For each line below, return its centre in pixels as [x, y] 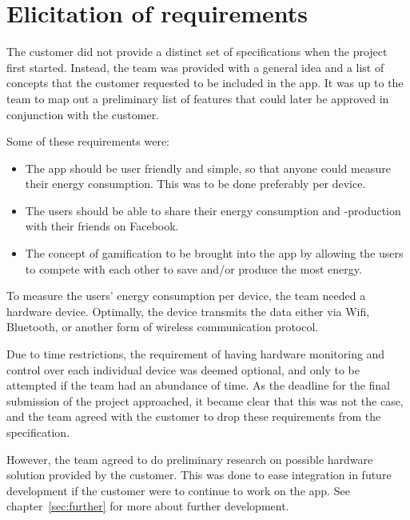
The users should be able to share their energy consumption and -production [213, 210]
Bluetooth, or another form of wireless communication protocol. [163, 327]
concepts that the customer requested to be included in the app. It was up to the [205, 83]
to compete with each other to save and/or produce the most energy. [193, 268]
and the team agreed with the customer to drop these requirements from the [194, 416]
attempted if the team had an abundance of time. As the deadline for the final [199, 385]
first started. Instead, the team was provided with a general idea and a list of [195, 67]
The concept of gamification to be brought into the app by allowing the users [214, 253]
